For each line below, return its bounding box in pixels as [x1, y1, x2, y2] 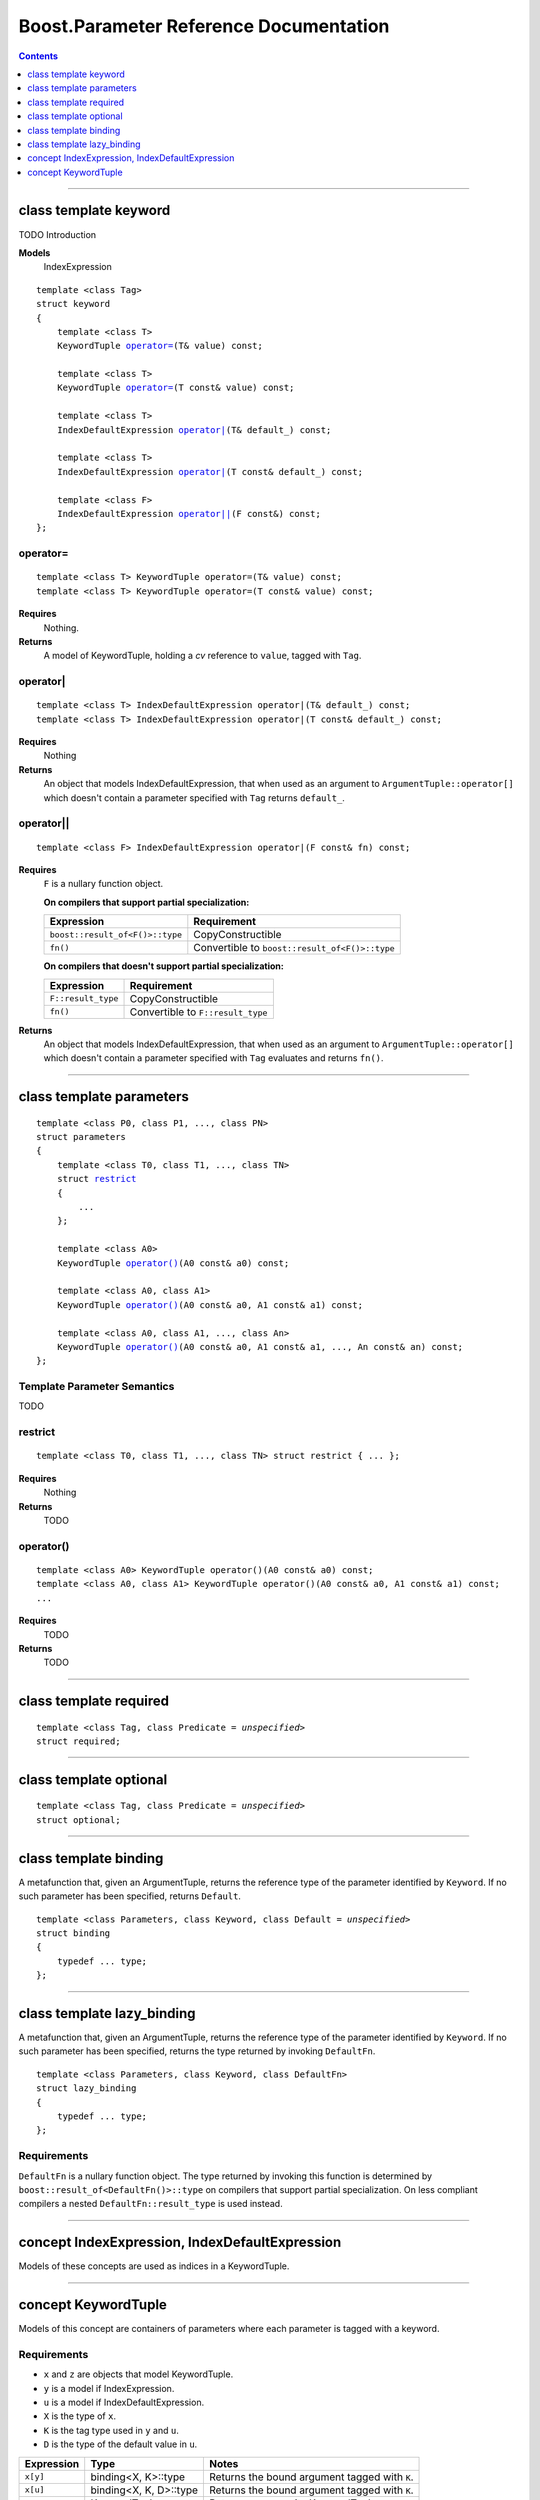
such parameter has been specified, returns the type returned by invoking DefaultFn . [18, 2045, 376, 2057]
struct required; [36, 1736, 121, 1747]
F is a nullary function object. [43, 878, 164, 890]
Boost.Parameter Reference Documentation [18, 15, 390, 37]
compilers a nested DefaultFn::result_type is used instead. [18, 2198, 284, 2210]
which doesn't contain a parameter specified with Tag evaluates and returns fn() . [43, 1052, 384, 1064]
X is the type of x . [43, 2410, 117, 2422]
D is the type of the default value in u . [43, 2438, 198, 2450]
